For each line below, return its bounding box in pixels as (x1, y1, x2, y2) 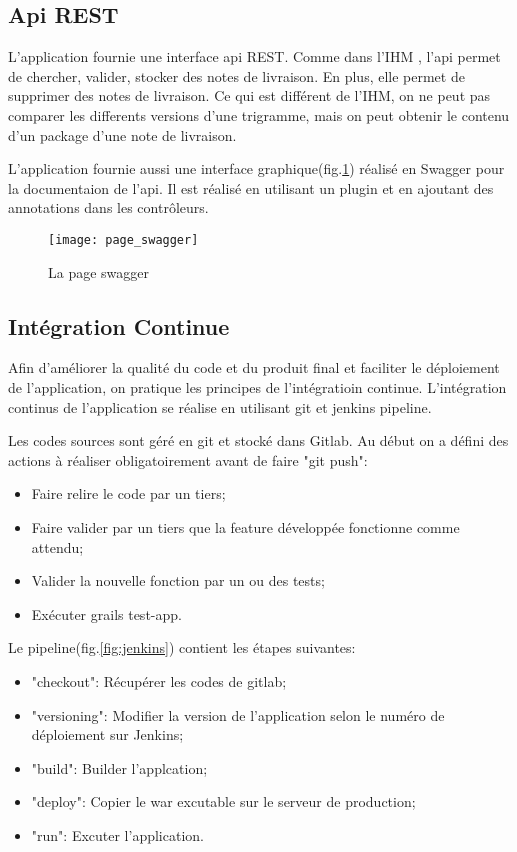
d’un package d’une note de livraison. (8, 124, 237, 145)
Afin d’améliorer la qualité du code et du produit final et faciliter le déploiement (8, 357, 500, 378)
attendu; (31, 536, 84, 557)
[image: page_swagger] (48, 232, 199, 247)
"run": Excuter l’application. (31, 824, 204, 845)
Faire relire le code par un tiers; (31, 483, 226, 504)
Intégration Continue (8, 310, 230, 341)
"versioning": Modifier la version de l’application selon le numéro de (31, 704, 445, 725)
